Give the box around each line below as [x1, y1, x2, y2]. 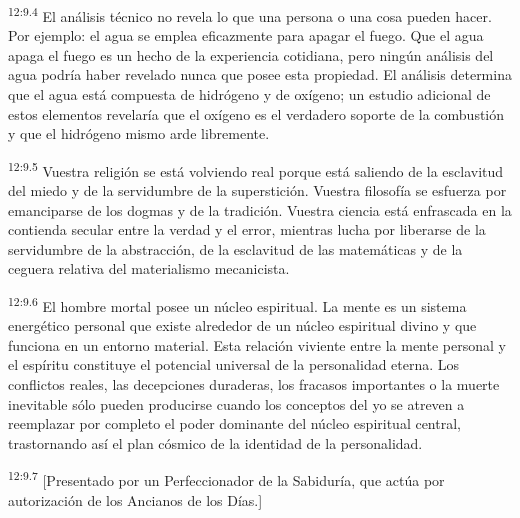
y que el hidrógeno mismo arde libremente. [8, 123, 270, 144]
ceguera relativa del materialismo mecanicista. [8, 258, 290, 279]
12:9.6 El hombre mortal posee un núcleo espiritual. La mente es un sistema [8, 293, 467, 316]
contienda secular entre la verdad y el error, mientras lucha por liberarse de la [8, 219, 486, 240]
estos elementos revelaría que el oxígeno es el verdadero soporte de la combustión [8, 103, 505, 124]
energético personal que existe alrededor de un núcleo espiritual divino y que [8, 315, 477, 336]
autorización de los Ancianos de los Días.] [8, 489, 263, 510]
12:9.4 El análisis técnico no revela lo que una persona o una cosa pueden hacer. [8, 3, 492, 26]
